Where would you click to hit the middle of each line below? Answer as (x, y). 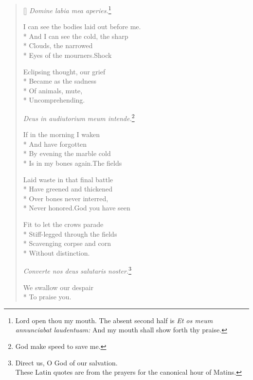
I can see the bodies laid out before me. (82, 26)
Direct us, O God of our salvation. (66, 362)
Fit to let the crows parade (63, 224)
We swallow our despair (58, 287)
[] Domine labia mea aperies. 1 (67, 9)
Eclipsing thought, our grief (64, 71)
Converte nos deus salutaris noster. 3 (77, 270)
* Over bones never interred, (66, 198)
